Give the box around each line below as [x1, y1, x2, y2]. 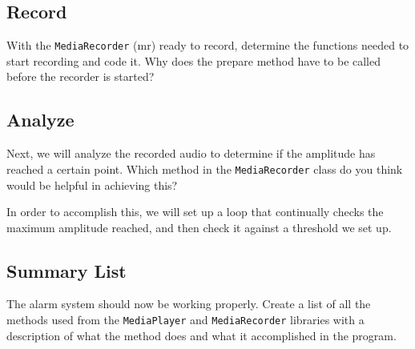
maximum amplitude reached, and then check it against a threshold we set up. [6, 219, 392, 235]
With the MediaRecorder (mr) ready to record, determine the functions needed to [6, 37, 409, 54]
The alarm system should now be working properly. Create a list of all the [6, 295, 371, 312]
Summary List [6, 258, 127, 283]
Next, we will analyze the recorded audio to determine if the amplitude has [6, 145, 376, 162]
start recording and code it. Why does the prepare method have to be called [6, 52, 381, 69]
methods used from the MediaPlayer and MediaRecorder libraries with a [6, 311, 365, 328]
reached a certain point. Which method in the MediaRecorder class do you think [6, 160, 403, 177]
